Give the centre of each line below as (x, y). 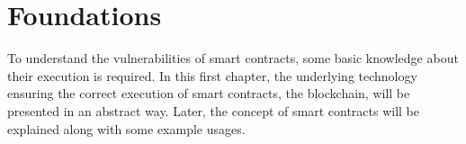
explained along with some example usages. (126, 128)
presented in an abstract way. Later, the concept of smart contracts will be (213, 110)
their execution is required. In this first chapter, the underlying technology (212, 75)
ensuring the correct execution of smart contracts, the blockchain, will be (209, 93)
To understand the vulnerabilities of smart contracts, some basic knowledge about (233, 58)
